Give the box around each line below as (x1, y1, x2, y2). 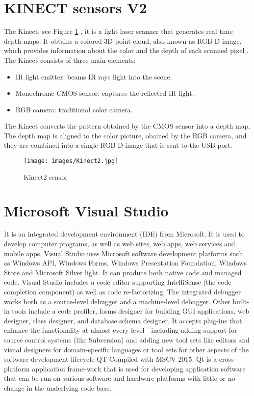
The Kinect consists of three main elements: (4, 54, 136, 65)
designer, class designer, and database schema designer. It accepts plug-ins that (4, 315, 242, 325)
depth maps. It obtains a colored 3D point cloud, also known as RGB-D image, (4, 35, 242, 46)
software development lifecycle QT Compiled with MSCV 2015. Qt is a (4, 354, 217, 364)
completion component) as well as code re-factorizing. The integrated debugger (4, 287, 241, 296)
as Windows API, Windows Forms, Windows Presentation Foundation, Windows (4, 258, 247, 268)
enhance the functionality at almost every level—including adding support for (4, 325, 237, 335)
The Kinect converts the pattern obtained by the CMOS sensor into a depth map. (4, 121, 251, 131)
